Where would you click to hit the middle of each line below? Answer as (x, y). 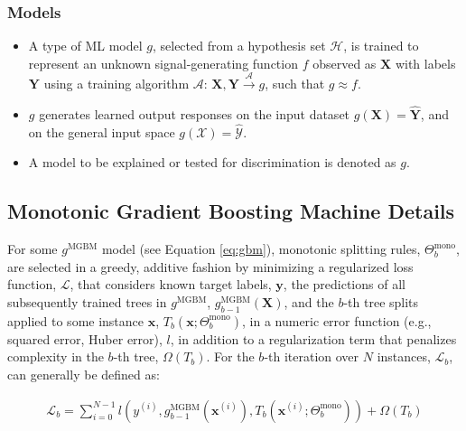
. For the (230, 356)
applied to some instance (76, 320)
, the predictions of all (344, 284)
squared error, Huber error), (85, 338)
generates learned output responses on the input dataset (195, 114)
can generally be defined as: (84, 374)
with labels (425, 63)
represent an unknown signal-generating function (163, 63)
